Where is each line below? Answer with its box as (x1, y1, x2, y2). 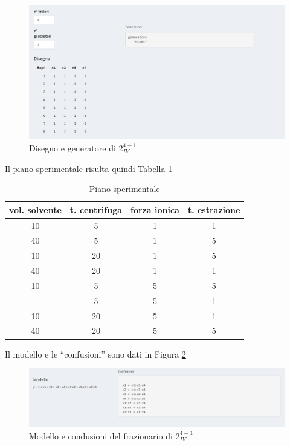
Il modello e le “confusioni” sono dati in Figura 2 (5, 347, 186, 360)
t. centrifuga (69, 203, 123, 216)
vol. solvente (9, 203, 62, 216)
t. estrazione (187, 203, 240, 216)
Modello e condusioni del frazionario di (29, 429, 173, 442)
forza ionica (130, 203, 179, 216)
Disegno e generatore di (29, 141, 116, 154)
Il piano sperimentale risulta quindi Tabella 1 (5, 162, 173, 175)
